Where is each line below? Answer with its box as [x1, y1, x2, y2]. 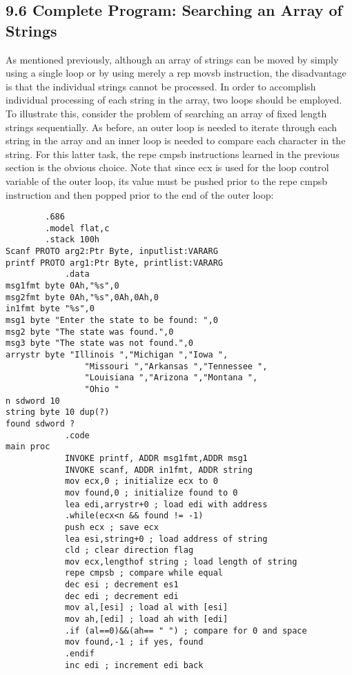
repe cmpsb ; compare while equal [64, 568, 223, 578]
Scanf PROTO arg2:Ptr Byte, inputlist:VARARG [6, 246, 218, 257]
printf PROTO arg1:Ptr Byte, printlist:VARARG [6, 257, 223, 268]
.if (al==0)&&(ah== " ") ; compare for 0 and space [64, 625, 307, 636]
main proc [6, 442, 50, 452]
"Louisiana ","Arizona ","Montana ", [84, 373, 258, 383]
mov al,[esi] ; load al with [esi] [64, 603, 228, 613]
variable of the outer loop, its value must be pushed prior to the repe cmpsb [6, 173, 328, 188]
